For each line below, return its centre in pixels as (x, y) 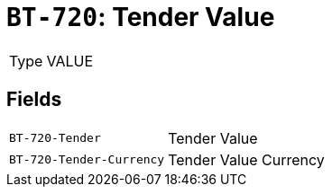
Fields (34, 100)
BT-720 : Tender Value (141, 17)
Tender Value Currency (246, 159)
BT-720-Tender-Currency (87, 160)
